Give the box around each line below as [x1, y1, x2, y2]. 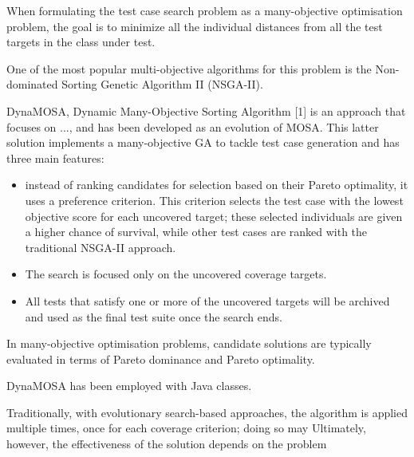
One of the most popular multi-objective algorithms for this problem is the [6, 60, 372, 77]
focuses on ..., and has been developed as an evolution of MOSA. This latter [6, 118, 379, 135]
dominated [6, 76, 58, 93]
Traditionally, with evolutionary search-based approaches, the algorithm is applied [6, 404, 408, 420]
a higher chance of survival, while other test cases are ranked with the [25, 223, 368, 240]
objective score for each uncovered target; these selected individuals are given [25, 207, 403, 224]
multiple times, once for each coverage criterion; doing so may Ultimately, [6, 420, 366, 436]
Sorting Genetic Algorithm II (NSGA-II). [61, 76, 263, 93]
